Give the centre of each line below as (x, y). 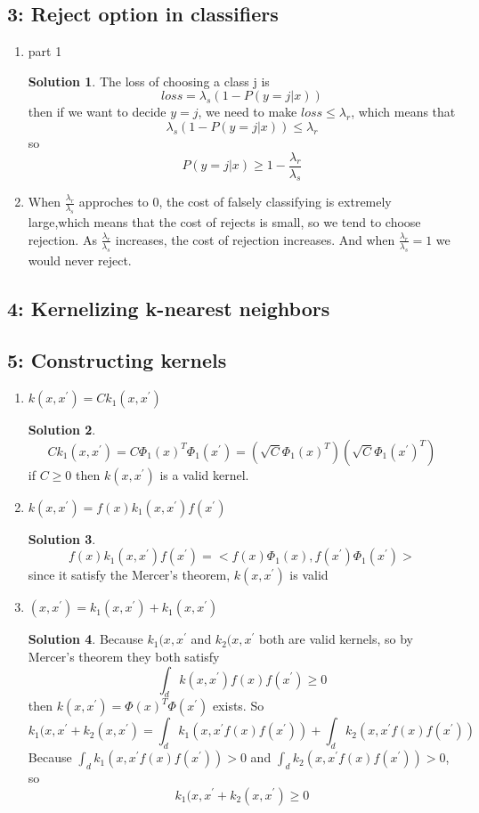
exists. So (238, 706)
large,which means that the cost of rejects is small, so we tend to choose (224, 222)
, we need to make (248, 112)
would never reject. (80, 260)
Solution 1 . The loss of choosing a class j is (149, 81)
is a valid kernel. (204, 474)
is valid (309, 575)
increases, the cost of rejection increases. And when (255, 239)
